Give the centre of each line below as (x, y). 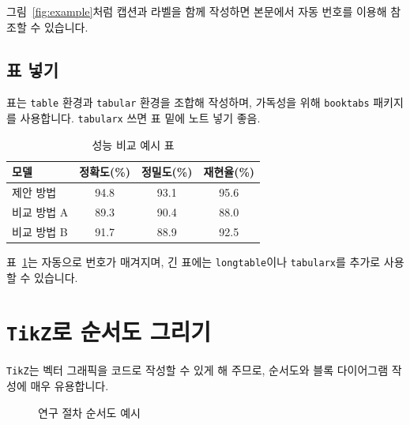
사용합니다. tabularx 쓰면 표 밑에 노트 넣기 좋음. (140, 118)
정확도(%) (105, 172)
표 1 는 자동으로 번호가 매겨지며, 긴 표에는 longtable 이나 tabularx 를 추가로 (194, 261)
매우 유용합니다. (70, 386)
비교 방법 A (40, 211)
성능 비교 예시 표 (133, 144)
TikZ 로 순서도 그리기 (109, 331)
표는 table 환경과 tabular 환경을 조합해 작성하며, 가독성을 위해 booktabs (188, 102)
